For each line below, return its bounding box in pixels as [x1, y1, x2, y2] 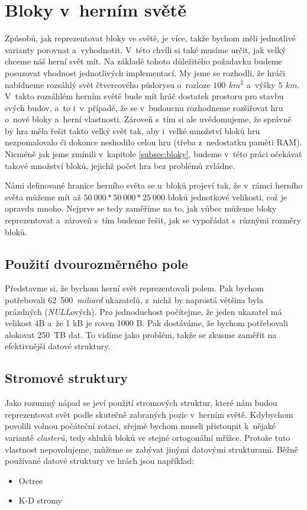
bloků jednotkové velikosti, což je [167, 190, 287, 203]
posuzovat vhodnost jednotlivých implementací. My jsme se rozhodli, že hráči [5, 66, 286, 79]
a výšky [246, 78, 276, 90]
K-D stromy [18, 494, 62, 506]
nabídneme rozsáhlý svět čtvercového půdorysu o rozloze [5, 78, 211, 90]
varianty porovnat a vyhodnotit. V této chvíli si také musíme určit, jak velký [5, 43, 286, 56]
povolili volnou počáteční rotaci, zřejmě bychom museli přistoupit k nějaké [5, 420, 276, 432]
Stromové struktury [5, 369, 128, 387]
